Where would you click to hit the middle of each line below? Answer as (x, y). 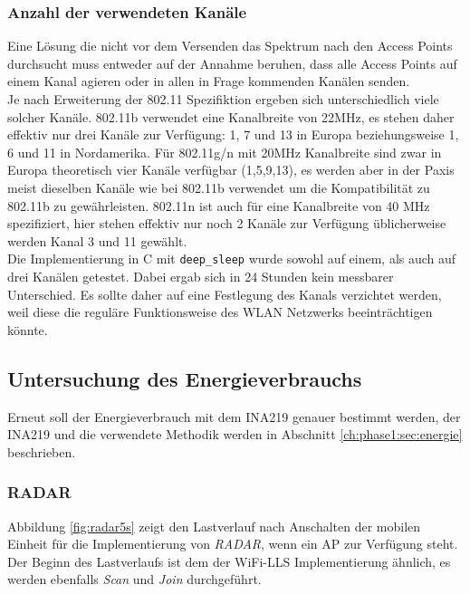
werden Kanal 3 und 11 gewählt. (97, 240)
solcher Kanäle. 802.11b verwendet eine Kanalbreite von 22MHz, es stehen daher (231, 116)
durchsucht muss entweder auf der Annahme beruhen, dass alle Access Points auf (232, 63)
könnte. (28, 329)
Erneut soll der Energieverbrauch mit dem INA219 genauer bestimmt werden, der (234, 416)
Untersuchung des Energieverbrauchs (185, 378)
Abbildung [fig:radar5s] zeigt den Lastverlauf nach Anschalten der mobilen (214, 526)
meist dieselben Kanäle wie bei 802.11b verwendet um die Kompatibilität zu (219, 187)
